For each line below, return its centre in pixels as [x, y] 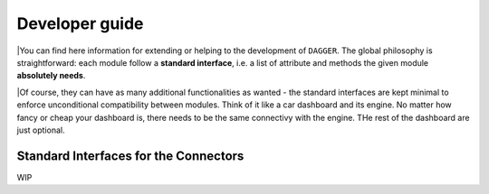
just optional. [41, 130]
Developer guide [80, 23]
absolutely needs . [51, 76]
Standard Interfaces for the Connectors [130, 156]
